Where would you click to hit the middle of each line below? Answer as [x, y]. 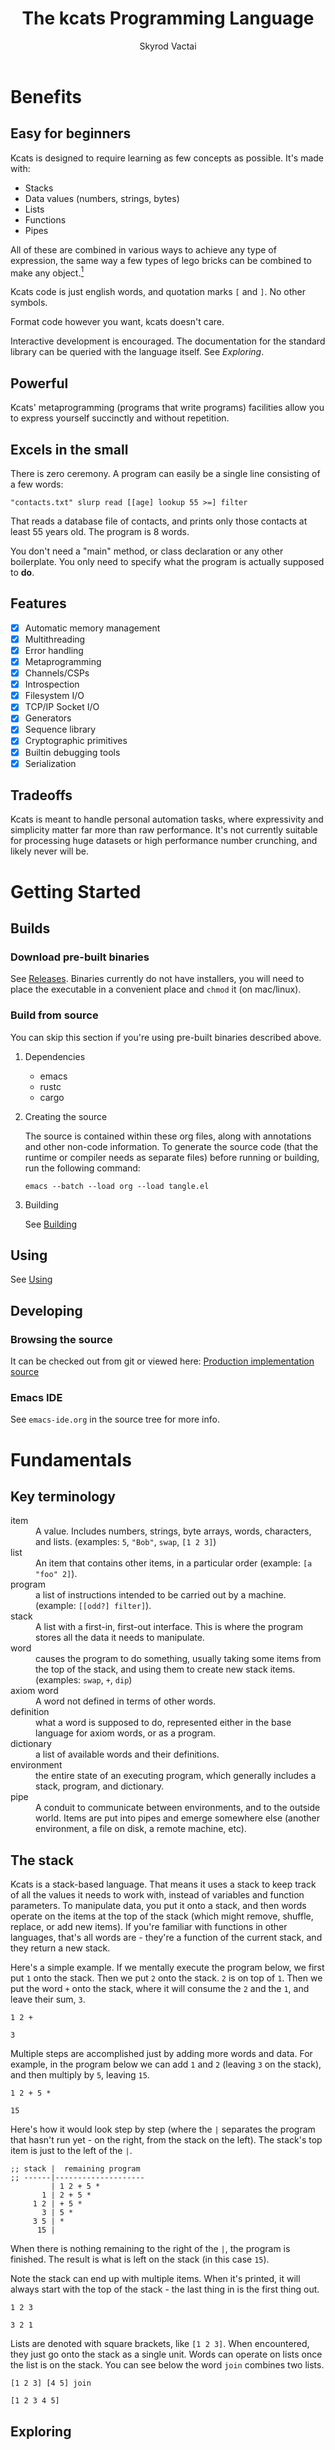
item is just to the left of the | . [71, 2151]
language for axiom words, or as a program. [125, 1733]
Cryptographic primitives [76, 741]
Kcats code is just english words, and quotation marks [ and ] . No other [158, 292]
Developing [46, 1310]
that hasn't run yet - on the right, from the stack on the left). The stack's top [166, 2140]
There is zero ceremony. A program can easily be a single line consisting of [165, 474]
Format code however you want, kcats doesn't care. [117, 322]
